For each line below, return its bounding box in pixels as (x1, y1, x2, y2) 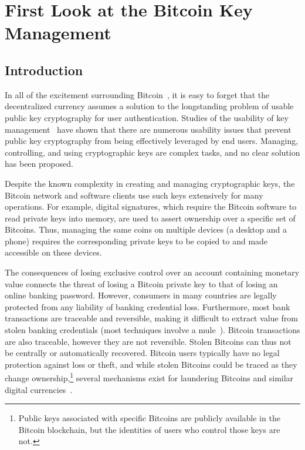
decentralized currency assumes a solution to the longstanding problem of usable (5, 100, 294, 112)
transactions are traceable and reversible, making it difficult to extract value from (5, 312, 298, 324)
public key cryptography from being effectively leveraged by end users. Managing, (5, 135, 299, 147)
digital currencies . (5, 383, 73, 395)
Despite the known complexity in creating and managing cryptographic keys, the (5, 177, 295, 189)
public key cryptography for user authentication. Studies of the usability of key (5, 111, 289, 123)
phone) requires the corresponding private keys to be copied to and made (5, 234, 268, 247)
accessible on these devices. (5, 246, 102, 258)
